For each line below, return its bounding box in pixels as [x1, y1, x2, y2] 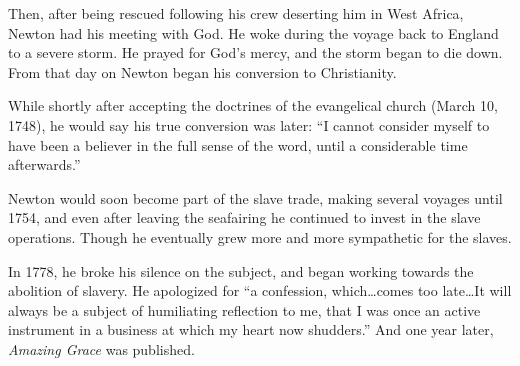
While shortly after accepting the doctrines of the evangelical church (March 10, [8, 95, 498, 116]
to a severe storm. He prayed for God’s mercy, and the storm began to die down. [8, 42, 503, 63]
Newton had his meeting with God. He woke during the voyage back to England [8, 22, 499, 43]
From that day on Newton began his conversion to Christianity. [8, 61, 397, 82]
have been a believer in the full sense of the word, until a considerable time [8, 134, 468, 155]
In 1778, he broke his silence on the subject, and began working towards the [8, 260, 474, 281]
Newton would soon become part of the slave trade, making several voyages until [8, 187, 503, 208]
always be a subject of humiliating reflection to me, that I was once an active [8, 299, 481, 320]
